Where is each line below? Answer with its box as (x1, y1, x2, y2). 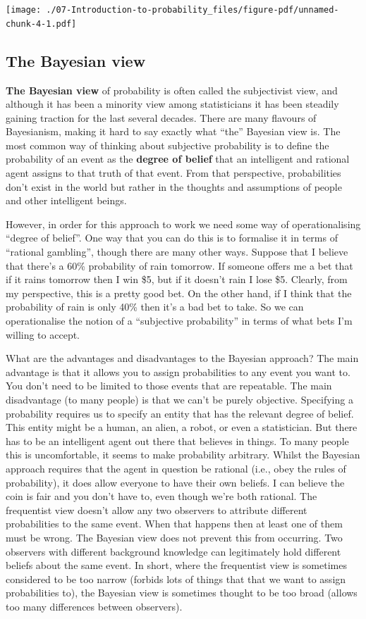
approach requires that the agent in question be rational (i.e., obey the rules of (6, 461, 346, 475)
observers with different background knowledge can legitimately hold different (6, 544, 341, 558)
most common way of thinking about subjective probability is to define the (6, 137, 329, 152)
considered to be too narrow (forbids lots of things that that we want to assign (6, 571, 346, 586)
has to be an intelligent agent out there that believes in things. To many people (6, 433, 349, 448)
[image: (6, 5, 42, 15)
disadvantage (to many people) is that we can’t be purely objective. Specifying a (6, 392, 353, 406)
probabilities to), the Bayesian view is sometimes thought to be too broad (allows (6, 585, 358, 600)
